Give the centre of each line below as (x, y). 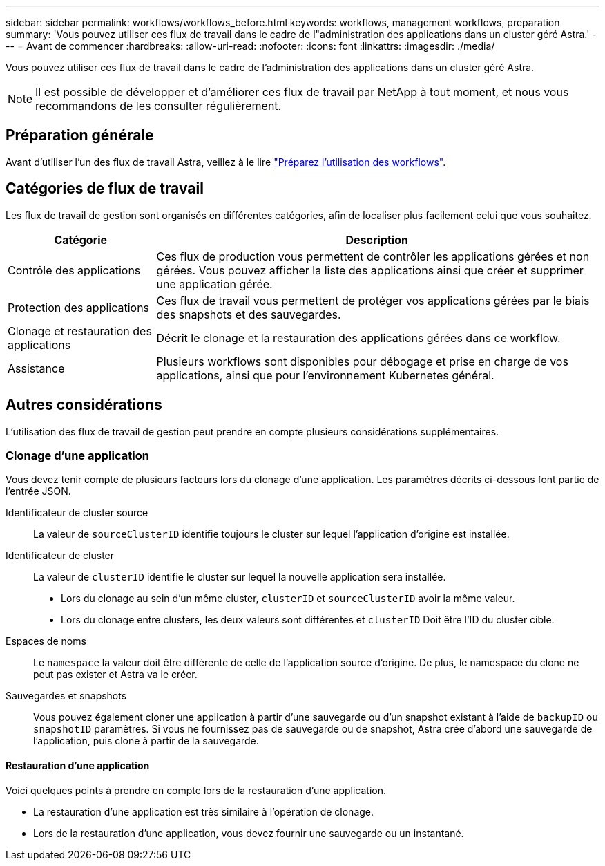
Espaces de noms (46, 641)
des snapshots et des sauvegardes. (249, 314)
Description (377, 239)
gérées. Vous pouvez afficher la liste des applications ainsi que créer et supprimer (370, 270)
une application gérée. (214, 284)
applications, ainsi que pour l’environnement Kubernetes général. (325, 375)
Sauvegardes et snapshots (66, 696)
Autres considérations (84, 405)
